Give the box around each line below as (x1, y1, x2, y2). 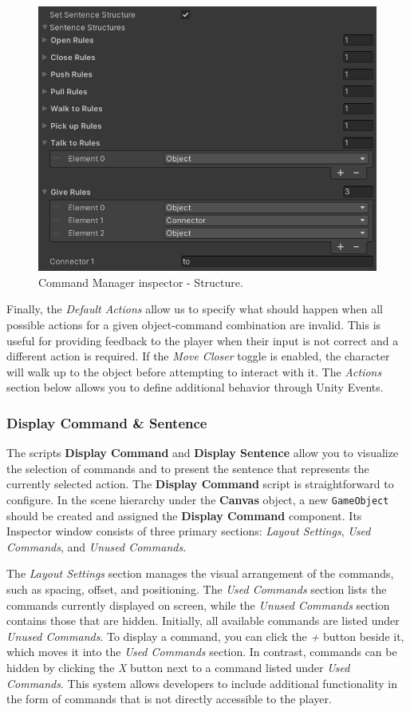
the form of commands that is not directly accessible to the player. (6, 690, 332, 707)
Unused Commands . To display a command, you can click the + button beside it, (6, 627, 404, 644)
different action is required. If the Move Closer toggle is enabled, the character (6, 348, 390, 364)
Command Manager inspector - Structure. (38, 273, 243, 290)
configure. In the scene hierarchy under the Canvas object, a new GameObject (6, 491, 389, 507)
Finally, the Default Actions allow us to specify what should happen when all (6, 300, 383, 317)
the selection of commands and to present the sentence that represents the (6, 459, 369, 476)
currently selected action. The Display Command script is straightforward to (6, 475, 394, 492)
